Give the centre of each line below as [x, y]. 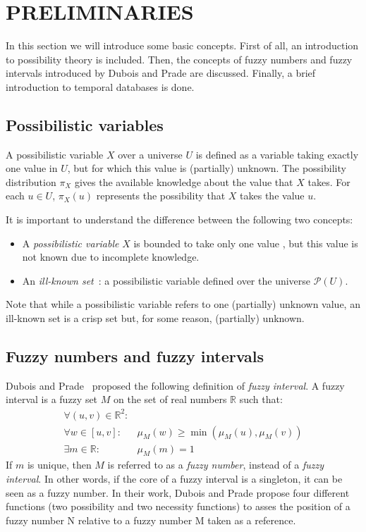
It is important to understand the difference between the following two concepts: [179, 219]
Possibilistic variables [85, 124]
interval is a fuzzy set [52, 399]
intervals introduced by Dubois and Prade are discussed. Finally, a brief [161, 73]
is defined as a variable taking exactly [277, 154]
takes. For [329, 181]
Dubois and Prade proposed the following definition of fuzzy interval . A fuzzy [175, 385]
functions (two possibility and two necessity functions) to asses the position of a [178, 506]
